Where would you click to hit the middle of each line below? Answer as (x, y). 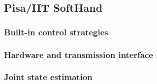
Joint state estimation (48, 77)
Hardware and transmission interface (79, 54)
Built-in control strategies (56, 32)
